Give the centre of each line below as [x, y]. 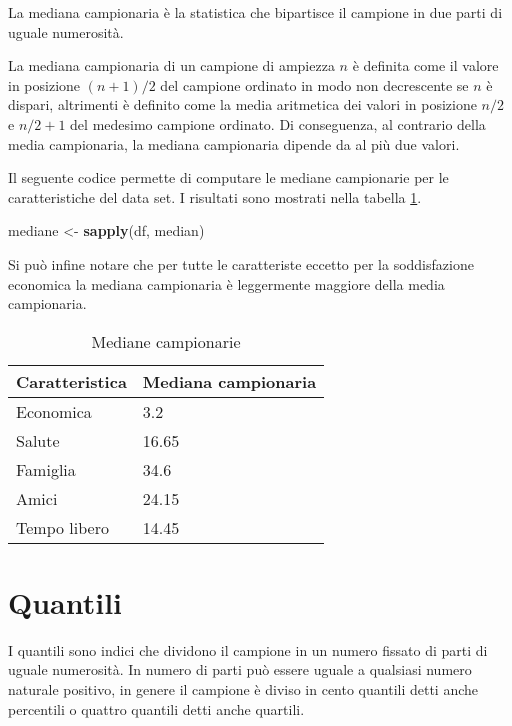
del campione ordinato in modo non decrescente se [314, 84]
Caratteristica [71, 381]
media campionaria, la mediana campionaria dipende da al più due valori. [234, 143]
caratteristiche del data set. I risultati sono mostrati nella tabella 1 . [215, 196]
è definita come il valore [425, 65]
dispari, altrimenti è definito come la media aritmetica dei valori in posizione [242, 104]
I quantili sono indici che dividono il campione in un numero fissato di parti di [248, 649]
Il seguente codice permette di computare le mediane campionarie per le [228, 177]
